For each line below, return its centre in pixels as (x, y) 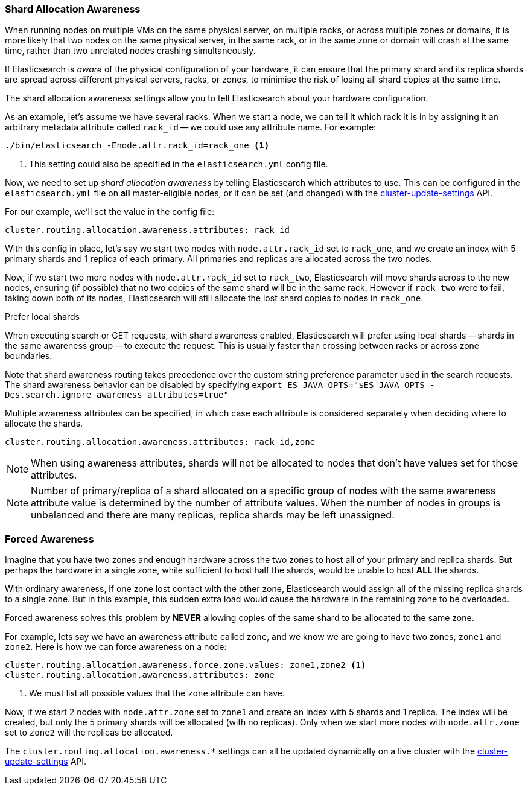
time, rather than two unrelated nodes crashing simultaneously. (130, 51)
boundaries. (29, 356)
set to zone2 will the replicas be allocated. (89, 733)
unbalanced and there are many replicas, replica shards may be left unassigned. (213, 515)
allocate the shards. (44, 424)
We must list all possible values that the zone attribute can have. (157, 693)
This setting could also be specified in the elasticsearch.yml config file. (179, 164)
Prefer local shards (42, 317)
